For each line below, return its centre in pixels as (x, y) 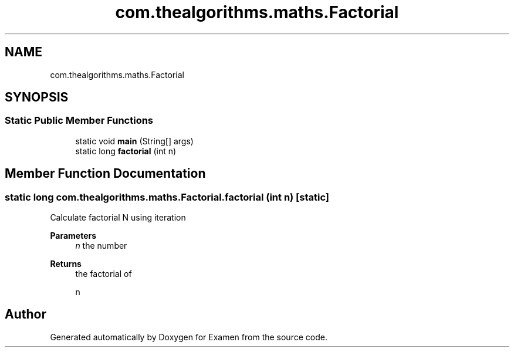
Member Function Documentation (105, 174)
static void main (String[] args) (134, 141)
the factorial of (104, 274)
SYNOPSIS (37, 97)
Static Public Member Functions (79, 121)
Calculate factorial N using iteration (118, 218)
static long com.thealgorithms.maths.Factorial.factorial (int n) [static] (167, 197)
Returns (66, 264)
